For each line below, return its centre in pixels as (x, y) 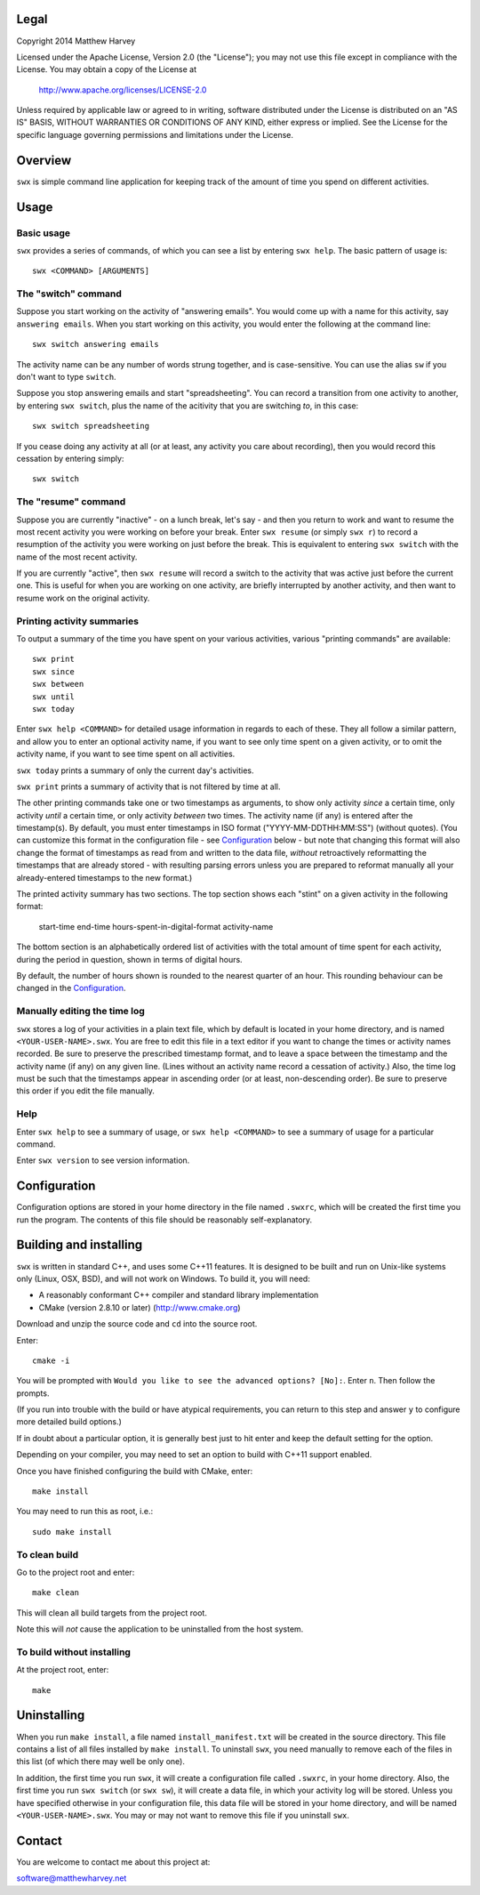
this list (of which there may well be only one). (101, 1762)
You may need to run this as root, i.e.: (85, 1512)
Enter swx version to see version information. (103, 1160)
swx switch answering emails (96, 344)
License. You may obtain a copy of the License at (107, 69)
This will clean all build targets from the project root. (112, 1613)
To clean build (48, 1554)
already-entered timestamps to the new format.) (104, 877)
